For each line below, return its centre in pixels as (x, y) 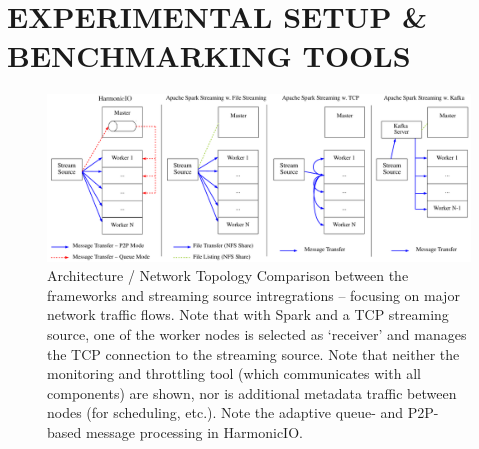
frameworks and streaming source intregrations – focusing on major (253, 294)
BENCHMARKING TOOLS (209, 55)
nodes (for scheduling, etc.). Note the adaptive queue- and (225, 412)
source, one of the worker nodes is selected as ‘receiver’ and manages (257, 333)
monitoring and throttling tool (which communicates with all (234, 373)
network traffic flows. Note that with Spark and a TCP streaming (248, 314)
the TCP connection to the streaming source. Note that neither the (253, 353)
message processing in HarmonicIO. (194, 431)
